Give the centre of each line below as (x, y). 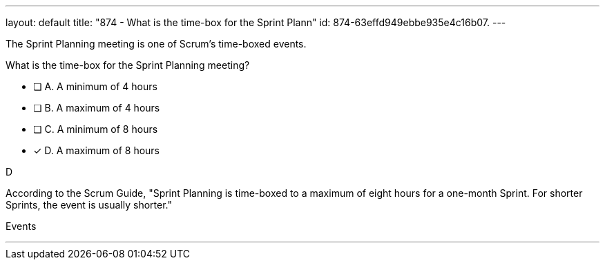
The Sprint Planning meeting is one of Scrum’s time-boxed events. (156, 44)
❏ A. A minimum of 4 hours (95, 86)
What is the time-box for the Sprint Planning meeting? (128, 65)
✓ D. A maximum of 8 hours (96, 150)
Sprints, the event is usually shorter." (89, 205)
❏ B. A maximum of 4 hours (97, 108)
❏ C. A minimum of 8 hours (96, 129)
